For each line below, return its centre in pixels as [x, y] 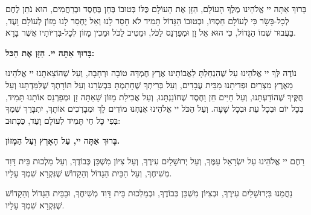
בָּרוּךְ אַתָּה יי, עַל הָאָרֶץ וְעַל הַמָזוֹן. [63, 140]
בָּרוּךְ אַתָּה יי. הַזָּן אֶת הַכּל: [50, 52]
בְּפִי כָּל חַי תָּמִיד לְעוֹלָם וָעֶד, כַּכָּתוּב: [63, 120]
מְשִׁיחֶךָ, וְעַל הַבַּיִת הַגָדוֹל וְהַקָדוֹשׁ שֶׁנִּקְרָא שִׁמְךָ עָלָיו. [89, 172]
